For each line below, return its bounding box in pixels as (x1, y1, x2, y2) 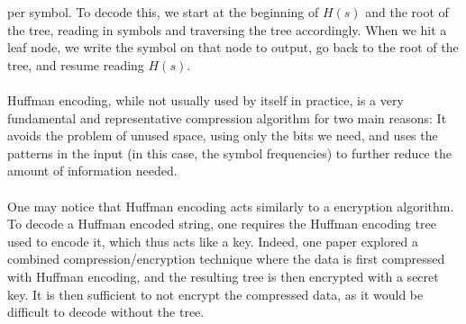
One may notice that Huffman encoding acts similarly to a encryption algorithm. (7, 196, 454, 215)
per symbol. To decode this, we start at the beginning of (7, 3, 319, 21)
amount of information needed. (7, 161, 178, 180)
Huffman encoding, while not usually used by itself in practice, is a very (7, 90, 404, 109)
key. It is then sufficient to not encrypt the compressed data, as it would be (7, 284, 424, 303)
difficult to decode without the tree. (7, 302, 205, 321)
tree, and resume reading (7, 55, 144, 74)
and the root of (365, 3, 449, 21)
